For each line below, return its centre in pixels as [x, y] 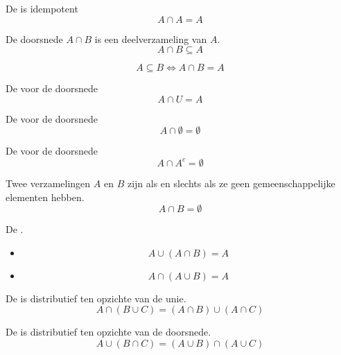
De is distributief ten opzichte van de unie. [96, 298]
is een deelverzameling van [151, 38]
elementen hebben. [45, 197]
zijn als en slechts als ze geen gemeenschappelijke [231, 183]
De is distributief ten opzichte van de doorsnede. [108, 332]
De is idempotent [42, 8]
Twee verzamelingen [48, 183]
